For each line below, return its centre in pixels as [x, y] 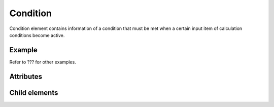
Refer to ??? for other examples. [43, 62]
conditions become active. [37, 35]
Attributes [26, 76]
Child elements [34, 93]
